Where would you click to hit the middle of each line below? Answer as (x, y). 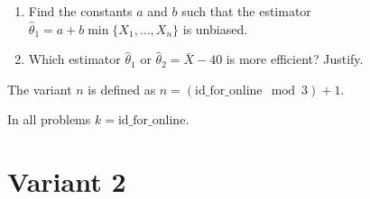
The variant (40, 89)
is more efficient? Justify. (295, 59)
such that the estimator (246, 11)
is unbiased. (215, 28)
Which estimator (74, 59)
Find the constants (80, 11)
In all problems (49, 119)
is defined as (122, 89)
